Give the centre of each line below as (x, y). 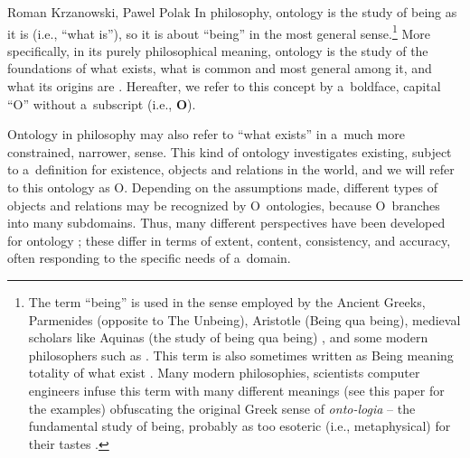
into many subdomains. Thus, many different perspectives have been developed (226, 223)
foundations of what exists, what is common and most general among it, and (220, 68)
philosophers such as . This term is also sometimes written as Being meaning (241, 355)
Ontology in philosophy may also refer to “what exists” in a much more (206, 134)
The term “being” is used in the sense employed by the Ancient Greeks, (227, 301)
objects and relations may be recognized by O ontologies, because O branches (224, 205)
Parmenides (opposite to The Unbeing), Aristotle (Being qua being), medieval (244, 319)
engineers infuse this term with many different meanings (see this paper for (236, 390)
